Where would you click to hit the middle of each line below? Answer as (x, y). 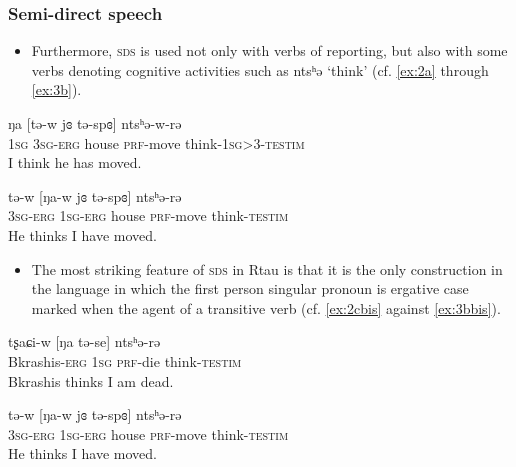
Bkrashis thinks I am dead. (91, 380)
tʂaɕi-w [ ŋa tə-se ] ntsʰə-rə (84, 341)
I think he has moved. (75, 162)
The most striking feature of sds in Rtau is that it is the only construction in (267, 268)
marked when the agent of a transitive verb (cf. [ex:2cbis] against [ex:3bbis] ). (266, 307)
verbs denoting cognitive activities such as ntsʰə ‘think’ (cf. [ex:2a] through (260, 69)
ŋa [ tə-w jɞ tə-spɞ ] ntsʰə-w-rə (95, 123)
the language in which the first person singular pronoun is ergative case (250, 288)
